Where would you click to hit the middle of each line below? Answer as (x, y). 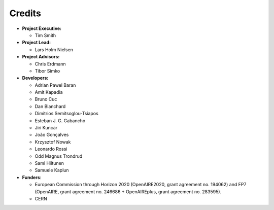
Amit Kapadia (49, 92)
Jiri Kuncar (46, 128)
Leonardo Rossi (51, 149)
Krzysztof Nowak (53, 142)
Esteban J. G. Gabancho (60, 120)
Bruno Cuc (46, 99)
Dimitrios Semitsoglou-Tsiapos (66, 114)
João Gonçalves (52, 135)
